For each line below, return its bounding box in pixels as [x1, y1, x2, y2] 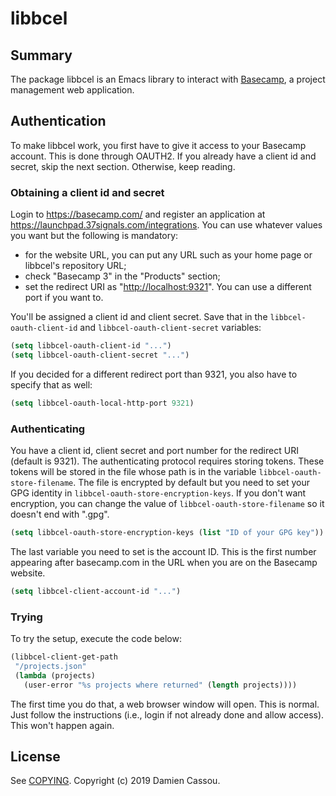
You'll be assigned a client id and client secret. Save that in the [10, 311, 268, 323]
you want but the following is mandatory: [10, 230, 179, 242]
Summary [10, 47, 73, 64]
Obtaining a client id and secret [10, 185, 165, 199]
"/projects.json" [14, 661, 87, 671]
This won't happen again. [10, 719, 115, 731]
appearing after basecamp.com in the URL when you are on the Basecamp [10, 556, 318, 568]
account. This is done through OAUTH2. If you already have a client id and [10, 150, 317, 162]
